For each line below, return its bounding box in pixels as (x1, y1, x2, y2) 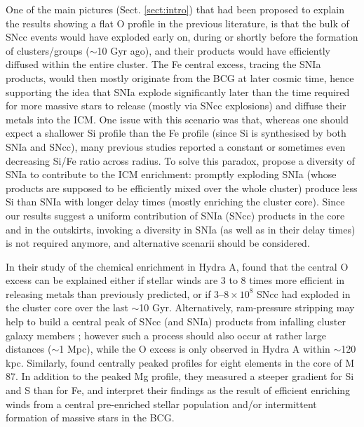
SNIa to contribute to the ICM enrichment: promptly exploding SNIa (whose (6, 167, 337, 182)
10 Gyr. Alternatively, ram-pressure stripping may (139, 300, 355, 315)
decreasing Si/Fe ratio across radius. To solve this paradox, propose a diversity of (6, 153, 355, 168)
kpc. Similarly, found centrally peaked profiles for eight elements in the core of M (6, 355, 354, 370)
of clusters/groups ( (6, 43, 90, 57)
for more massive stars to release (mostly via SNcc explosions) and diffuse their (6, 98, 346, 113)
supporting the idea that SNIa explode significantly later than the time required (6, 84, 350, 99)
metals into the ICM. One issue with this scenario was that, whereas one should (6, 111, 349, 126)
